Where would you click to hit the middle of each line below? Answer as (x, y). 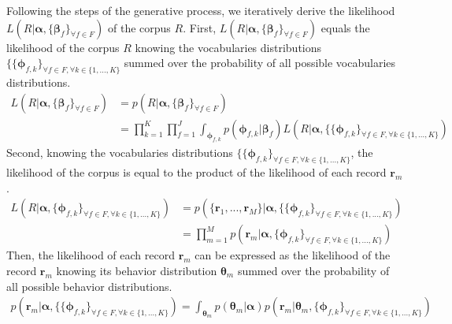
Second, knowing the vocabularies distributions (120, 153)
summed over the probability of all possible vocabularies (260, 63)
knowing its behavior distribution (137, 271)
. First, (200, 27)
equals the (345, 27)
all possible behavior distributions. (89, 286)
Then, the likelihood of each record (91, 255)
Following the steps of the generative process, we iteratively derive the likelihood (201, 10)
